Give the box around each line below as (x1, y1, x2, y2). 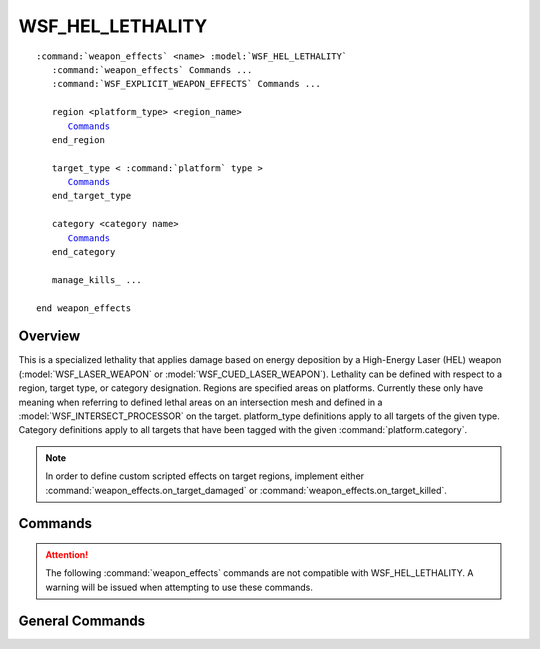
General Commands (18, 612, 145, 629)
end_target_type (51, 190, 132, 202)
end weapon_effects (36, 302, 132, 314)
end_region (51, 134, 105, 145)
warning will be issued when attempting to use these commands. (45, 581, 314, 593)
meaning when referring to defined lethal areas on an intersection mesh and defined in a (18, 396, 383, 408)
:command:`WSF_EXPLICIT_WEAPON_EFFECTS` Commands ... (51, 78, 322, 90)
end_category (51, 246, 116, 258)
